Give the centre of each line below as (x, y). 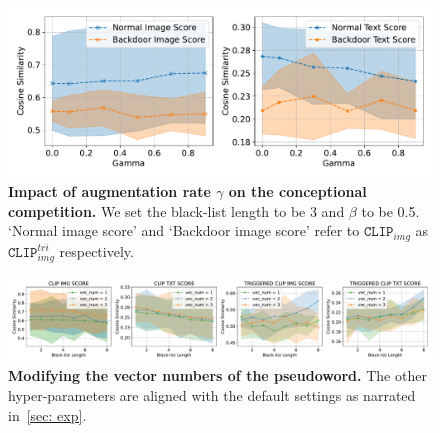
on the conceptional (297, 190)
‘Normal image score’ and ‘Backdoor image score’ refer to (184, 230)
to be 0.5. (390, 210)
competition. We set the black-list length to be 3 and (176, 210)
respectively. (96, 250)
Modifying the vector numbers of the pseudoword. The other (217, 375)
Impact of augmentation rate (109, 190)
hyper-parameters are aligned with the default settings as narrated (212, 394)
